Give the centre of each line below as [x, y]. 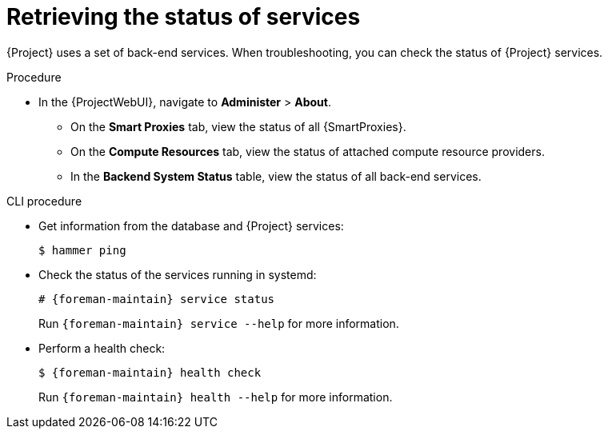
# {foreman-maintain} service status [157, 299]
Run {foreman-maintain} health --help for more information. [216, 397]
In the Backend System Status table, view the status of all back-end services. [276, 176]
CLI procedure [44, 201]
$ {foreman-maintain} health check [150, 372]
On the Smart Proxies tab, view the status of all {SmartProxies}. [238, 126]
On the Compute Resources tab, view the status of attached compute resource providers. [308, 151]
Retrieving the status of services [184, 17]
